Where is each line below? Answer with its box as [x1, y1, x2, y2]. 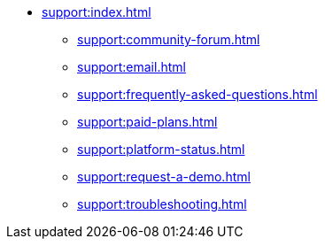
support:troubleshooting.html [77, 196, 247, 211]
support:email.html [77, 59, 186, 74]
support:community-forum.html [77, 32, 260, 47]
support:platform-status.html [77, 142, 245, 157]
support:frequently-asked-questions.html [77, 87, 318, 102]
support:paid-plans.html [77, 114, 218, 129]
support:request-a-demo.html [77, 169, 251, 184]
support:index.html [42, 4, 151, 19]
